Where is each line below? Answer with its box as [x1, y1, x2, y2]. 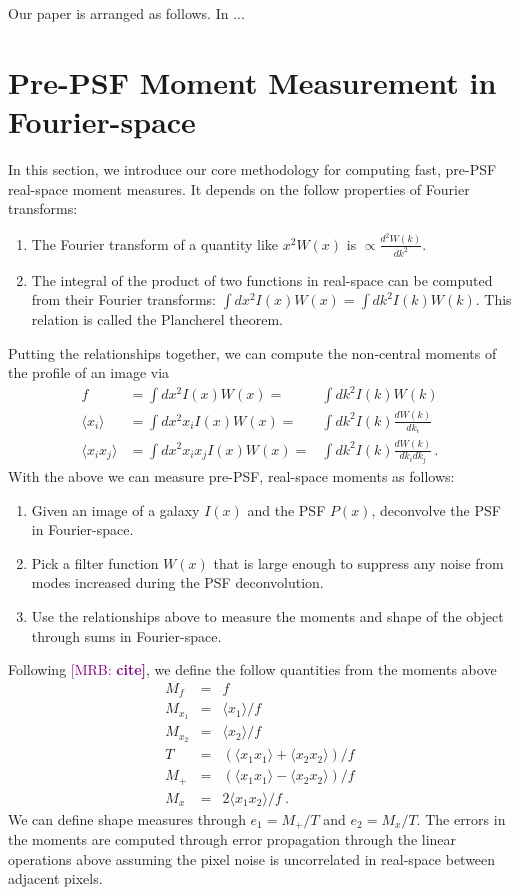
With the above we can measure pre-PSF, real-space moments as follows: [8, 466, 455, 487]
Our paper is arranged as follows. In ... [8, 3, 245, 23]
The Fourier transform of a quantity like [31, 233, 279, 254]
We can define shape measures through [8, 808, 246, 829]
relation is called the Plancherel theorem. [31, 309, 284, 330]
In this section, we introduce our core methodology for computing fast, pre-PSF [8, 158, 497, 179]
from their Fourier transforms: [31, 289, 216, 310]
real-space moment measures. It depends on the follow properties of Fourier [8, 178, 470, 199]
